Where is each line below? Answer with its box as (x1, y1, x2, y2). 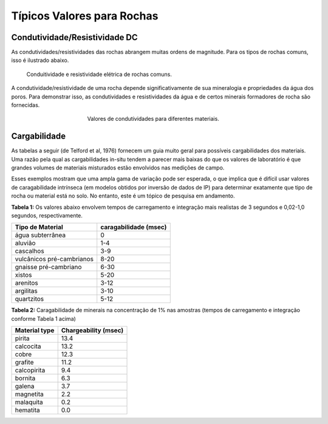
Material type (15, 326, 55, 335)
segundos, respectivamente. (11, 212, 83, 219)
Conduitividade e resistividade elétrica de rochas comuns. (26, 70, 173, 78)
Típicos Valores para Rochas (11, 9, 159, 22)
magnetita (15, 390, 44, 398)
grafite (15, 358, 34, 367)
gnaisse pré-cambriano (15, 263, 82, 272)
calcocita (15, 342, 41, 350)
